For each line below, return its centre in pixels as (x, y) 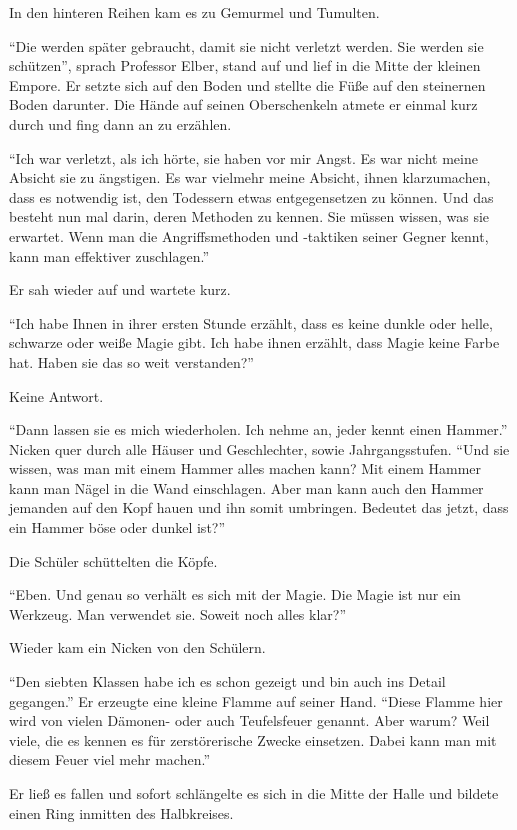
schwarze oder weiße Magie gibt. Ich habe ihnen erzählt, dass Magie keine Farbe (254, 342)
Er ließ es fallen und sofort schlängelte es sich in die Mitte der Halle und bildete (254, 793)
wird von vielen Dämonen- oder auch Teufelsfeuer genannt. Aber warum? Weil (249, 720)
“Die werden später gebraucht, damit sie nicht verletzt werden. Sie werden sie (246, 45)
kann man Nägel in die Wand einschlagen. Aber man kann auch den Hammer (246, 487)
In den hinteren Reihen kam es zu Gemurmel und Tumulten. (194, 12)
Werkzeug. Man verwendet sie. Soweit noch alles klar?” (178, 613)
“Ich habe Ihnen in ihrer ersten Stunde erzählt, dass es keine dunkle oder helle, (251, 322)
